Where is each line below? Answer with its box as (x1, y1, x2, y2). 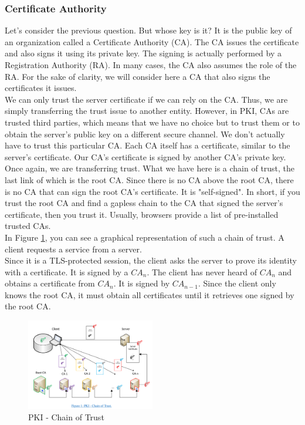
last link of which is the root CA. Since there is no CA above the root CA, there (5, 173, 294, 185)
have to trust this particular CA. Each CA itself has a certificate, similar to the (5, 139, 290, 151)
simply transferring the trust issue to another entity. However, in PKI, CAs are (5, 104, 289, 117)
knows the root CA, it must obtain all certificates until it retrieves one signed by (5, 288, 294, 301)
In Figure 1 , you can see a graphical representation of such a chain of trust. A (5, 231, 284, 243)
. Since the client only (198, 277, 276, 289)
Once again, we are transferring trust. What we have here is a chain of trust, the (5, 162, 295, 174)
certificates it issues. (5, 82, 77, 94)
